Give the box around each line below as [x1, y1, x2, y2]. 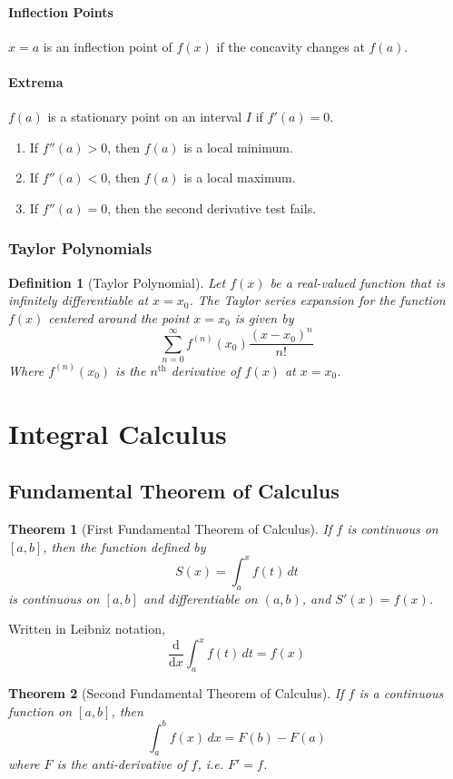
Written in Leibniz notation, [8, 619, 165, 638]
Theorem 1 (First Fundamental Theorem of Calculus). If [8, 519, 332, 538]
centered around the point [48, 308, 190, 327]
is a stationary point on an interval [47, 107, 242, 126]
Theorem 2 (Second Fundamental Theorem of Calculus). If [8, 684, 344, 702]
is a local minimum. [183, 137, 293, 156]
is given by [234, 308, 294, 327]
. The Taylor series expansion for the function [189, 291, 446, 310]
